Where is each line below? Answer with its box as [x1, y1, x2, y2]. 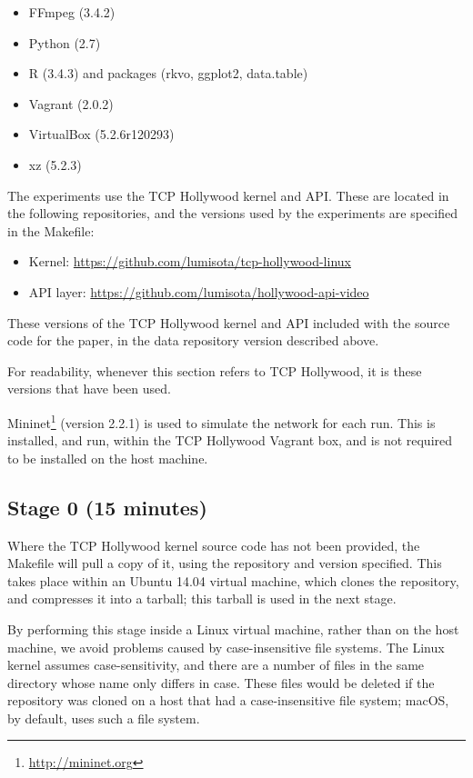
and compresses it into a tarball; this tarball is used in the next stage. [7, 589, 397, 608]
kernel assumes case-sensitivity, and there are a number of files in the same [7, 655, 425, 674]
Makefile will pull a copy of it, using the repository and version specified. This [7, 554, 442, 573]
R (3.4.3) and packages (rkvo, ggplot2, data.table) [28, 64, 308, 83]
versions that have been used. [7, 379, 171, 398]
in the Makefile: [7, 221, 95, 240]
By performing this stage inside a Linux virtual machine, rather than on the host [7, 619, 459, 638]
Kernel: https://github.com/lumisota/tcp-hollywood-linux [28, 252, 351, 271]
